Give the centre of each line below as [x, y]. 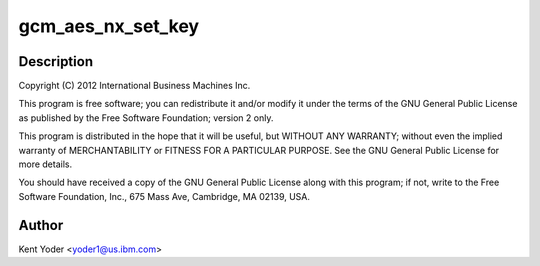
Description [56, 61]
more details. [45, 164]
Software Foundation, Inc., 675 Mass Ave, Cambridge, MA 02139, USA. [164, 196]
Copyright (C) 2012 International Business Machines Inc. [134, 86]
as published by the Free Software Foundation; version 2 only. [146, 117]
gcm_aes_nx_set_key [109, 26]
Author [41, 225]
